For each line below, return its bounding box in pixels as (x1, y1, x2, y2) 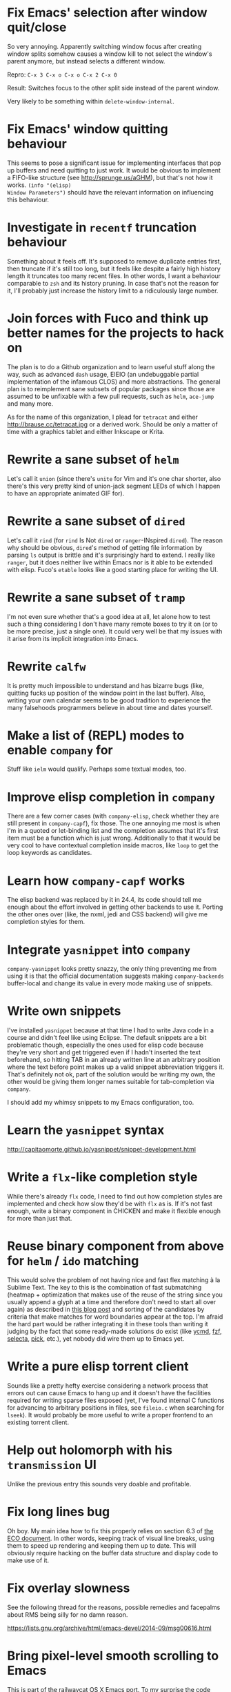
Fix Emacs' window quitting (7, 121, 169, 137)
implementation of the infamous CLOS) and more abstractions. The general (7, 377, 221, 386)
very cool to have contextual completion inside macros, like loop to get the (7, 841, 219, 849)
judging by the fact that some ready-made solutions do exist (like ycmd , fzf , (7, 1327, 222, 1335)
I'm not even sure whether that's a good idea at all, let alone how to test (7, 612, 210, 620)
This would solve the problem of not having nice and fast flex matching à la (7, 1276, 221, 1284)
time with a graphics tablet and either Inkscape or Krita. (7, 427, 165, 435)
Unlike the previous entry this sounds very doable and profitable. (7, 1479, 192, 1488)
